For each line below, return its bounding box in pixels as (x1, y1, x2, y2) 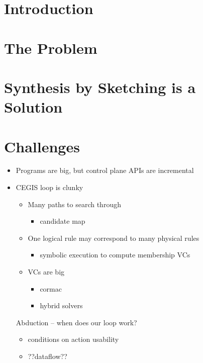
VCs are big (28, 266, 65, 277)
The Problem (4, 37, 97, 58)
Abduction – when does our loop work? (16, 317, 137, 327)
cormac (40, 283, 62, 294)
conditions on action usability (28, 334, 119, 344)
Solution (4, 97, 63, 117)
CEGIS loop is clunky (16, 182, 83, 193)
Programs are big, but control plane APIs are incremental (16, 165, 194, 175)
